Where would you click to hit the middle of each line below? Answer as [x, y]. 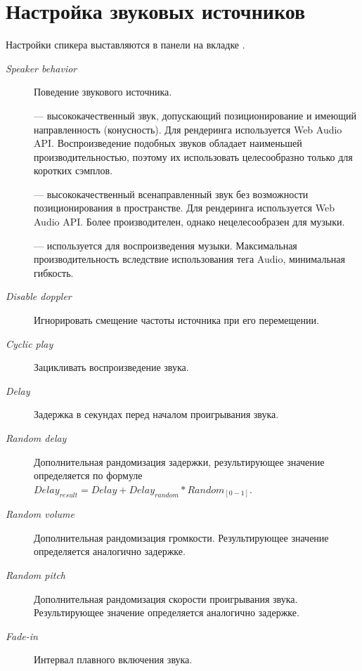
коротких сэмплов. [73, 170]
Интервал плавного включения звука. [113, 659]
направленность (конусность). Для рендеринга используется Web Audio [188, 129]
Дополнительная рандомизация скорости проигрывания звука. [166, 598]
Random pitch [35, 575]
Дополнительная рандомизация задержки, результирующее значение [179, 461]
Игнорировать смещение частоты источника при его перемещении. [176, 320]
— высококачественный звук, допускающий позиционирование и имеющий [195, 115]
